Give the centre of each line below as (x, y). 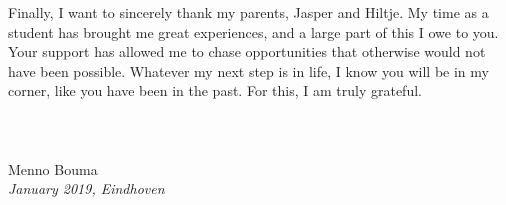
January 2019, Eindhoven (86, 188)
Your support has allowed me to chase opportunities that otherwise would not (247, 51)
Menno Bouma (53, 168)
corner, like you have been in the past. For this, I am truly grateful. (215, 90)
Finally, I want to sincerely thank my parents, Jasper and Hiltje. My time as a (248, 12)
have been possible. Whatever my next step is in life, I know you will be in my (248, 70)
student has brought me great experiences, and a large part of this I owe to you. (253, 31)
